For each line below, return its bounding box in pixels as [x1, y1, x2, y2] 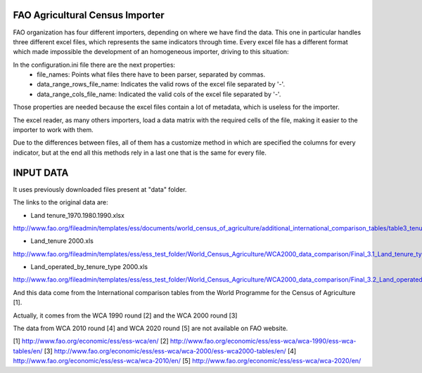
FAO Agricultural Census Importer [13, 9, 165, 21]
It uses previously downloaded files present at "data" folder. [13, 185, 187, 193]
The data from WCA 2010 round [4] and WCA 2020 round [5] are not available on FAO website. [13, 324, 288, 333]
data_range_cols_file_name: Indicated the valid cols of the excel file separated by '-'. [37, 90, 281, 98]
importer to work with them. [13, 126, 94, 134]
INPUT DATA [13, 166, 69, 178]
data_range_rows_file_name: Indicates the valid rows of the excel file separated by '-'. [37, 80, 285, 89]
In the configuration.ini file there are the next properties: [13, 60, 176, 69]
